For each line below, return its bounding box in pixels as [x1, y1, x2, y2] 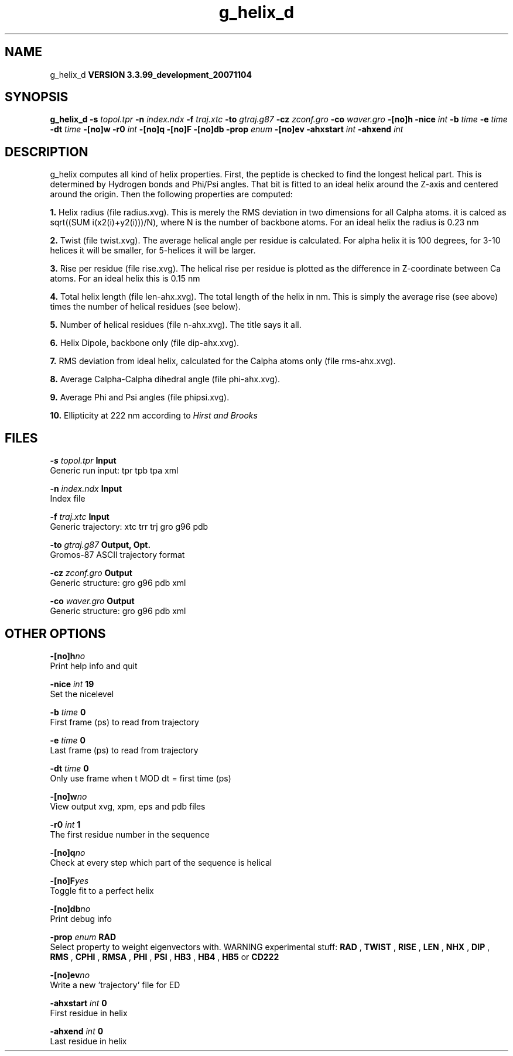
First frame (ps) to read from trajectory [50, 716, 199, 727]
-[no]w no [50, 791, 87, 801]
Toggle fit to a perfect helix [50, 885, 154, 896]
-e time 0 [50, 735, 85, 745]
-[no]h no [50, 650, 85, 661]
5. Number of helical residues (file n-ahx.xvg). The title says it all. [50, 320, 302, 330]
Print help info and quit [50, 660, 138, 671]
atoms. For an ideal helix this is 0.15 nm [50, 273, 200, 284]
